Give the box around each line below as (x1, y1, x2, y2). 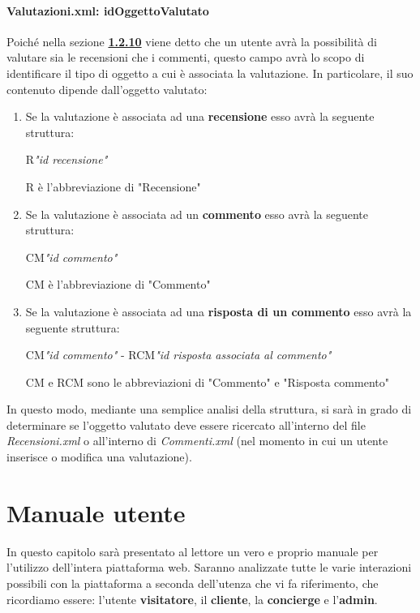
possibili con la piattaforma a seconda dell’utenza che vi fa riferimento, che (6, 574, 379, 591)
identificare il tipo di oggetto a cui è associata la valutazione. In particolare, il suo (6, 64, 414, 81)
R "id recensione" (25, 151, 108, 168)
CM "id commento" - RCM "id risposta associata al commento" (25, 346, 332, 363)
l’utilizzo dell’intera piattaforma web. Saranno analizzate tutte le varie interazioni (6, 559, 412, 576)
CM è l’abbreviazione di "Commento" (25, 276, 211, 293)
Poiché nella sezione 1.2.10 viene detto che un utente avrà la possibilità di (6, 32, 377, 49)
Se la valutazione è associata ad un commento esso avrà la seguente (25, 205, 368, 222)
